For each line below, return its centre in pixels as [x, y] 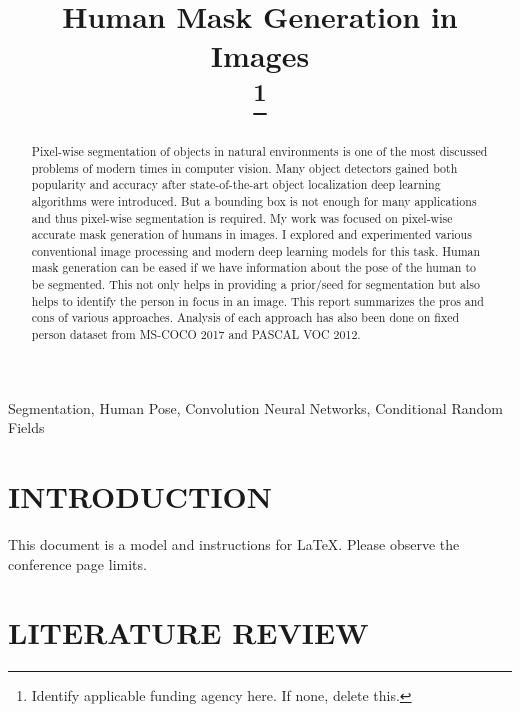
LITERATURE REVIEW [188, 632]
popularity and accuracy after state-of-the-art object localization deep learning [236, 184]
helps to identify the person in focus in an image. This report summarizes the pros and [257, 300]
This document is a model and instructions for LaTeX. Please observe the [234, 544]
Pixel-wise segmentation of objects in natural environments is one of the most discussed [259, 150]
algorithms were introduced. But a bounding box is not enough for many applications [254, 200]
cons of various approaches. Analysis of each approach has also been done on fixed [245, 317]
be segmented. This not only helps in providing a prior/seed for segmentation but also [255, 284]
